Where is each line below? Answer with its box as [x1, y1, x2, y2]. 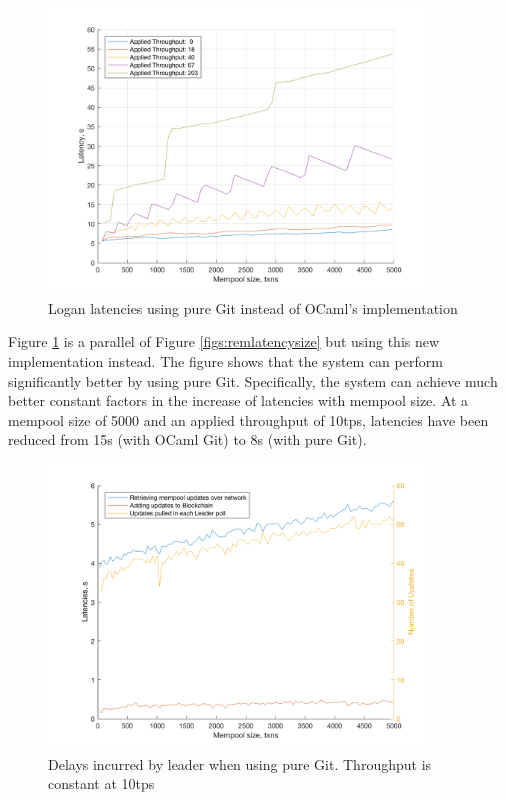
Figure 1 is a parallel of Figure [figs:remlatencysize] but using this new [8, 331, 440, 352]
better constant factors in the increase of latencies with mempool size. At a [8, 390, 469, 411]
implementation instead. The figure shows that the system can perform [8, 350, 443, 371]
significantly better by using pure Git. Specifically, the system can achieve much [8, 370, 498, 391]
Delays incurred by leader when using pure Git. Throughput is [48, 753, 432, 774]
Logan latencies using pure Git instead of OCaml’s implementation [48, 297, 458, 318]
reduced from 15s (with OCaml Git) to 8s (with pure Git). [8, 429, 367, 450]
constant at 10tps [48, 773, 155, 794]
